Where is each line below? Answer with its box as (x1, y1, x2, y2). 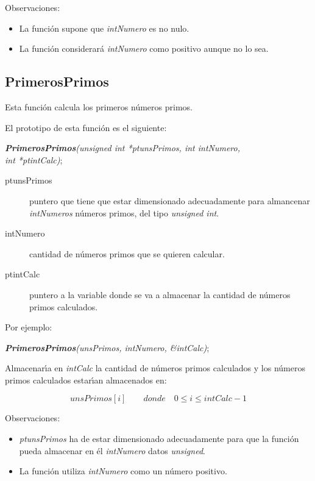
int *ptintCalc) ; (5, 153, 63, 166)
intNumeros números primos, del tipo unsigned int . (29, 206, 219, 219)
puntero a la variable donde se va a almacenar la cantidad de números (29, 288, 291, 301)
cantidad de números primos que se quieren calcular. (29, 247, 225, 260)
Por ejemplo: (5, 321, 52, 333)
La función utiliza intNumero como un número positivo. (19, 465, 227, 477)
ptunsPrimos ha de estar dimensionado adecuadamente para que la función (19, 432, 299, 445)
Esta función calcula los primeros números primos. (5, 100, 193, 113)
